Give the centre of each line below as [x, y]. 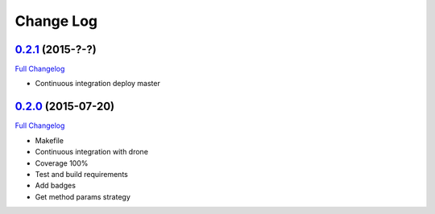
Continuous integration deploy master [97, 84]
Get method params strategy [83, 196]
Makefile [50, 140]
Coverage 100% [62, 163]
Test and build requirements [81, 174]
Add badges [56, 186]
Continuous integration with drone [92, 152]
